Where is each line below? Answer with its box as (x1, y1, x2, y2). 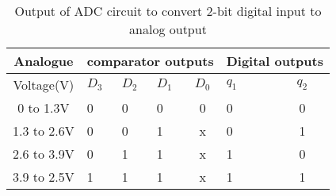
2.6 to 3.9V (13, 144, 74, 163)
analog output (129, 20, 207, 38)
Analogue (13, 52, 74, 70)
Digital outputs (226, 52, 323, 70)
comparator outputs (86, 52, 214, 70)
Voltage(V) (13, 75, 74, 94)
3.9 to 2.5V (13, 167, 74, 186)
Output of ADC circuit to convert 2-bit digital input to (14, 2, 322, 20)
